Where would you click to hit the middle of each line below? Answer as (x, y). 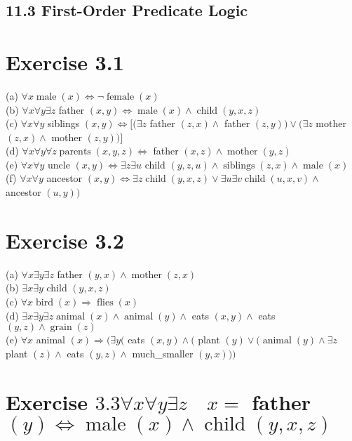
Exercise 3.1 (65, 61)
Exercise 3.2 (65, 240)
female (120, 97)
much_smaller (163, 353)
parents (75, 152)
